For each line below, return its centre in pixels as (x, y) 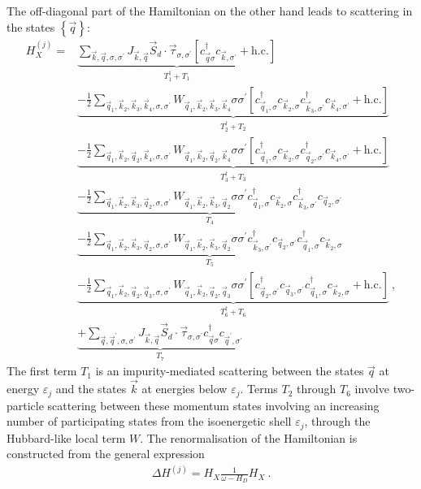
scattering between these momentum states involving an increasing (213, 405)
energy (23, 389)
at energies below (184, 389)
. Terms (259, 389)
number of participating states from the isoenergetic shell (149, 421)
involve (372, 389)
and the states (91, 389)
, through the (337, 421)
